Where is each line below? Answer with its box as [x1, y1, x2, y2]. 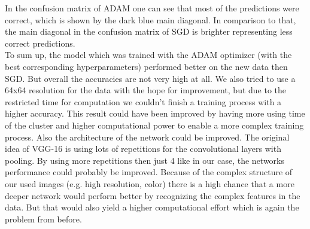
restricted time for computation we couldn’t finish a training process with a [5, 95, 282, 108]
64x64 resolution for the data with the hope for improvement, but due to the [5, 84, 287, 96]
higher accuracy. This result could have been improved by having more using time [5, 107, 305, 120]
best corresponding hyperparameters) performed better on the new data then [5, 60, 288, 72]
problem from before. [5, 212, 82, 225]
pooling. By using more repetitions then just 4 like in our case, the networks [5, 154, 285, 166]
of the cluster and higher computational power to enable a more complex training [5, 118, 304, 131]
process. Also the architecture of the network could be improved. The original [5, 130, 290, 143]
